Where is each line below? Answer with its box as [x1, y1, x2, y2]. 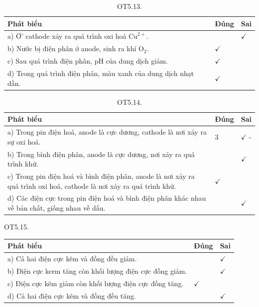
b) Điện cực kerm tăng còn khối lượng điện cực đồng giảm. [7, 265, 187, 276]
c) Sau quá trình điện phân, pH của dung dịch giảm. [7, 56, 168, 66]
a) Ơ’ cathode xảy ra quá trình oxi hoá [7, 31, 127, 41]
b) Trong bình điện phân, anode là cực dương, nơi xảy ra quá [7, 149, 195, 159]
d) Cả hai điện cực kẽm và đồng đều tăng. [7, 290, 136, 301]
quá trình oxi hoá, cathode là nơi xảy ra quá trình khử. [7, 180, 176, 191]
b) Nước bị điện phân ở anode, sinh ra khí [7, 43, 136, 54]
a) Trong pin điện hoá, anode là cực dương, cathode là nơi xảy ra [7, 127, 207, 137]
